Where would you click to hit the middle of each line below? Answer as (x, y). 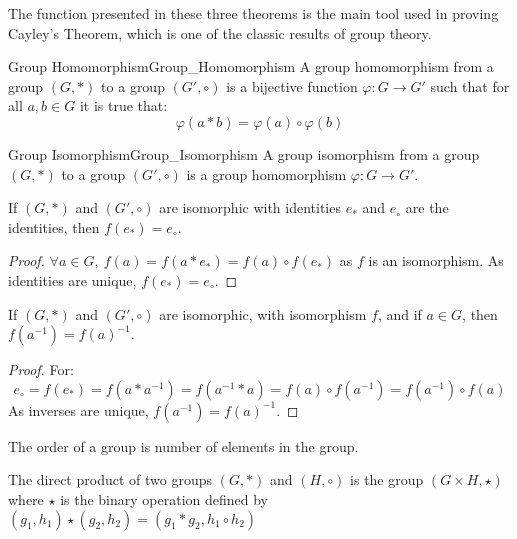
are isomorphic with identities (250, 207)
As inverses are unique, (78, 409)
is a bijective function (292, 85)
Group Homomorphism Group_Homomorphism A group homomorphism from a (251, 66)
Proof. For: (41, 369)
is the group (387, 479)
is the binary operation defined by (164, 498)
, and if (399, 313)
